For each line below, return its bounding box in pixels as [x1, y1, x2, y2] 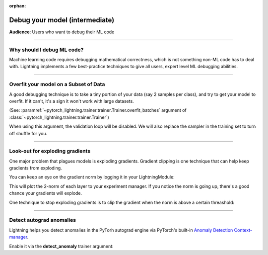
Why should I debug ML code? [9, 46, 84, 53]
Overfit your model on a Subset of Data [9, 81, 105, 88]
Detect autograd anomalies [9, 217, 76, 224]
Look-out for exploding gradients [9, 148, 91, 155]
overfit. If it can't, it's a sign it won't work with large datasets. [9, 98, 134, 104]
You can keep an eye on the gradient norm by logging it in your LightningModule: [9, 174, 175, 180]
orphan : [9, 3, 26, 8]
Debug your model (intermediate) [9, 15, 115, 24]
